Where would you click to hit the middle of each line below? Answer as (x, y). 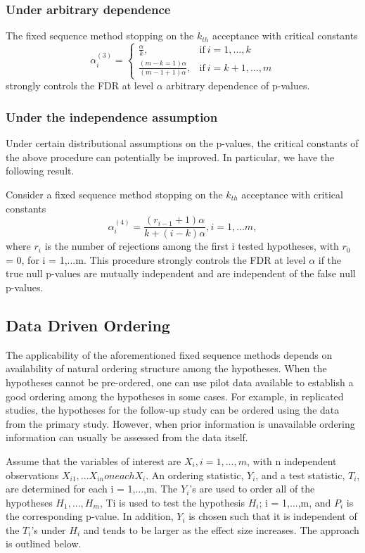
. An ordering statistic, (195, 475)
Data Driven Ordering (88, 325)
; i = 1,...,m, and (295, 502)
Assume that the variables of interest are (94, 460)
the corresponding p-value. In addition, (90, 516)
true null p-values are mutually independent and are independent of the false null (181, 273)
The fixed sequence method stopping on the (100, 36)
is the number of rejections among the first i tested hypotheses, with (192, 246)
